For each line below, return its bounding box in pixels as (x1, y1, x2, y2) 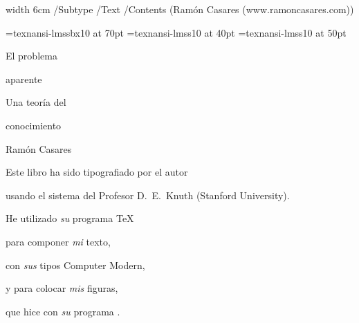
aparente (6, 71, 42, 86)
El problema (6, 48, 57, 63)
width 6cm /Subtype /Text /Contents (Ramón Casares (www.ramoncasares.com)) (6, 2, 354, 16)
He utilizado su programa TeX (6, 211, 134, 225)
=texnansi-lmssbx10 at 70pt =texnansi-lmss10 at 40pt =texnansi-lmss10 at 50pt (6, 25, 347, 39)
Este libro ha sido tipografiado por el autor (6, 165, 188, 179)
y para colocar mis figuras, (6, 281, 118, 295)
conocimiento (6, 118, 62, 132)
